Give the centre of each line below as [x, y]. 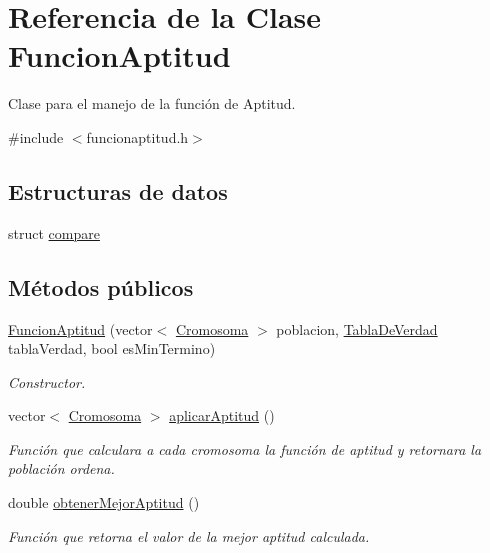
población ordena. [61, 468]
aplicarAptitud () [222, 415]
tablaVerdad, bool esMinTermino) [112, 348]
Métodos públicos [101, 286]
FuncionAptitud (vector [80, 328]
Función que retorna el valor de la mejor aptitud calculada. [189, 535]
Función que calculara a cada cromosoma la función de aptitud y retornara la [245, 448]
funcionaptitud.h [137, 136]
